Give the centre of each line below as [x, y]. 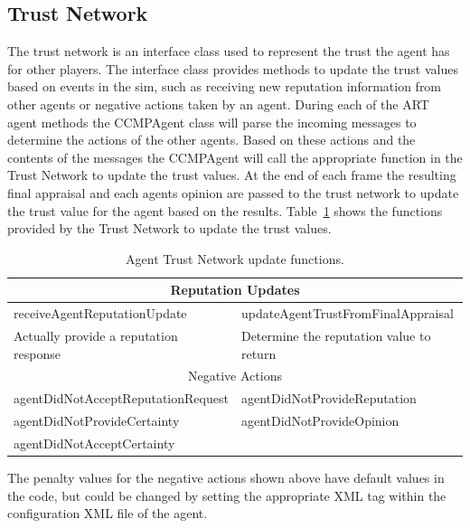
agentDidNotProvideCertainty [97, 421]
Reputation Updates [235, 290]
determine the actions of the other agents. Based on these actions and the [211, 140]
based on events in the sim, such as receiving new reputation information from [225, 86]
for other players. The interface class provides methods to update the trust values [233, 68]
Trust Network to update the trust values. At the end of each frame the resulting [232, 175]
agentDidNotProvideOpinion [320, 421]
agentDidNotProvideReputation [329, 398]
